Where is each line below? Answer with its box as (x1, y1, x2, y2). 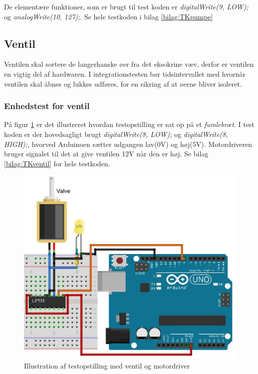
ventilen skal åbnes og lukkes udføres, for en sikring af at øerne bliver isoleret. (4, 78, 242, 89)
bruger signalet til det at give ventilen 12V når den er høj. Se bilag (4, 148, 209, 159)
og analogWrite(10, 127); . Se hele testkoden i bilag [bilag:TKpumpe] (4, 11, 213, 21)
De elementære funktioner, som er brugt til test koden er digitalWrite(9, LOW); (4, 1, 249, 11)
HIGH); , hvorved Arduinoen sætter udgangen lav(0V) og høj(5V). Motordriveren (4, 138, 253, 149)
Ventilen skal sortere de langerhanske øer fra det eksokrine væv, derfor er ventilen (4, 59, 254, 69)
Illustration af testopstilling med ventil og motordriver (24, 360, 190, 371)
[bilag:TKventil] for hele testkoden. (4, 158, 110, 168)
